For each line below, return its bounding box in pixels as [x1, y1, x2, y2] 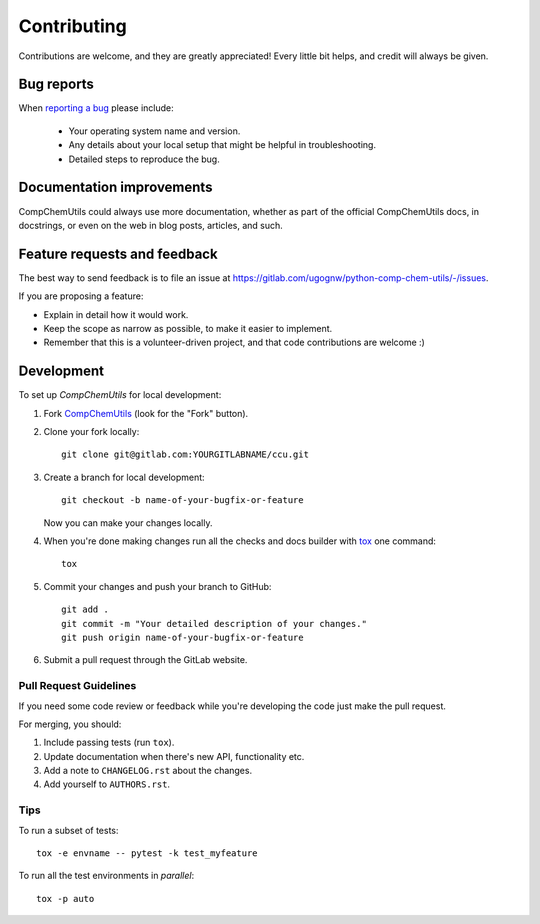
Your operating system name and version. [68, 125, 241, 137]
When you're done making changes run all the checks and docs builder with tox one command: [43, 535, 437, 547]
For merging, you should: [18, 718, 122, 730]
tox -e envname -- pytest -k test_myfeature [36, 848, 259, 859]
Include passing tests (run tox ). [43, 736, 175, 749]
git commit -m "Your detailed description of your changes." [61, 618, 367, 629]
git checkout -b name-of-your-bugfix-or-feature [61, 495, 304, 506]
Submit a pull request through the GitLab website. [43, 654, 248, 666]
